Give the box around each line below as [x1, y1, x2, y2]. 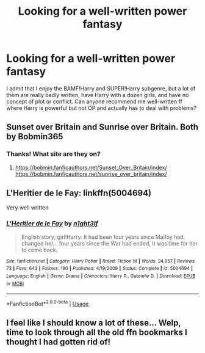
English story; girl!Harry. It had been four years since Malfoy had [21, 233, 184, 241]
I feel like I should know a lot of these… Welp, [6, 318, 181, 328]
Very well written [6, 204, 49, 211]
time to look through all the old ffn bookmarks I [6, 327, 187, 338]
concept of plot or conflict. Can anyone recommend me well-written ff [6, 98, 183, 105]
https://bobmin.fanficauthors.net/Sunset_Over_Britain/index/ [15, 164, 167, 171]
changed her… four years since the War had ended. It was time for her [21, 239, 198, 247]
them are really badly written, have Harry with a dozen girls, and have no [6, 91, 189, 98]
